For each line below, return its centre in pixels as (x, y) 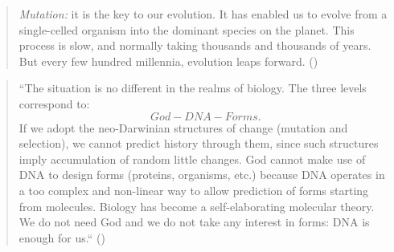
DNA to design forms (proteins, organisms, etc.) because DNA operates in (202, 175)
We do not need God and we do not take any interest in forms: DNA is (194, 222)
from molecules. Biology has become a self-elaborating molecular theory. (197, 206)
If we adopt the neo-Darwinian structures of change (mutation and (183, 127)
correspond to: (54, 103)
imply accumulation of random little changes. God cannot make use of (192, 159)
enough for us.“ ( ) (62, 237)
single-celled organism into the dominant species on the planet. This (187, 29)
